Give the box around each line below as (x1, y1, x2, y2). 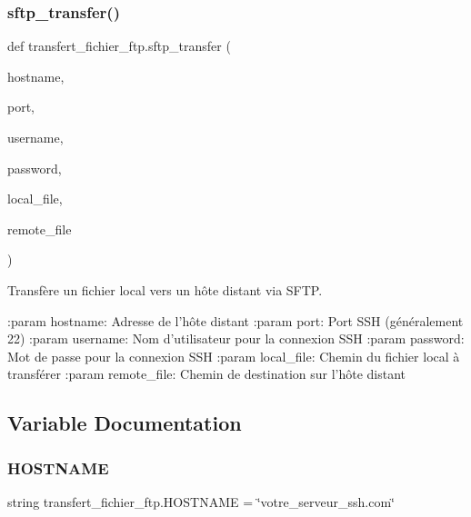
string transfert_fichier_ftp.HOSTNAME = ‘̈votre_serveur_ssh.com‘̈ (7, 492, 395, 511)
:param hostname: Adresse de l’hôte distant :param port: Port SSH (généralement (7, 311, 464, 330)
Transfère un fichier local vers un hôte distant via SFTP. (7, 280, 323, 299)
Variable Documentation (7, 409, 242, 437)
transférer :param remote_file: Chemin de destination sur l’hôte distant (7, 364, 406, 383)
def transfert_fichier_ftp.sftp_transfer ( (7, 36, 231, 55)
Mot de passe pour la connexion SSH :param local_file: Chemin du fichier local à (7, 346, 460, 365)
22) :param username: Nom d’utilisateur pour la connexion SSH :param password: (7, 329, 465, 348)
